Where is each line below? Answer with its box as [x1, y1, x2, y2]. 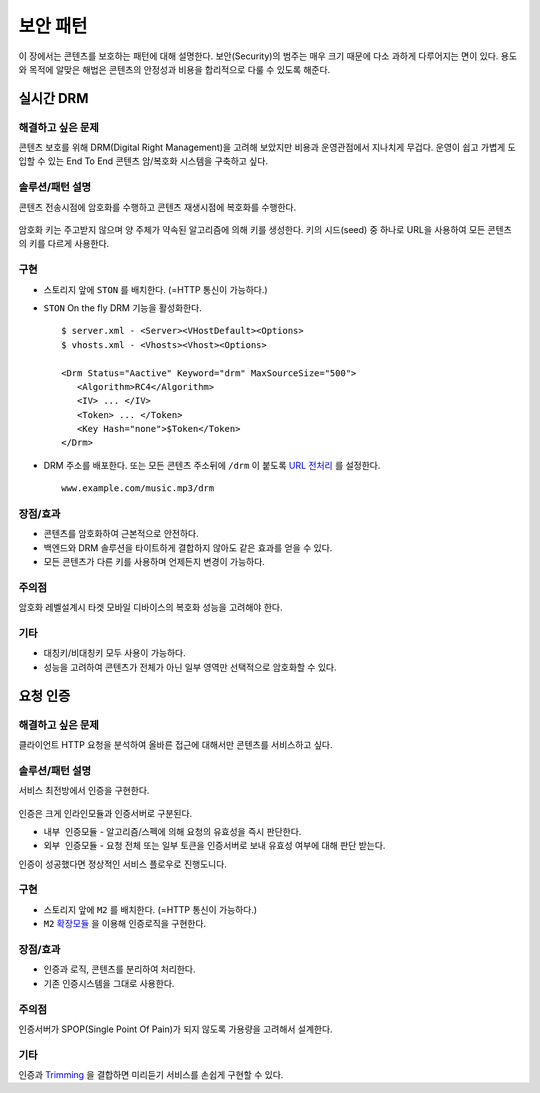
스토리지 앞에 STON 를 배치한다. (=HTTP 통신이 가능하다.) [43, 283, 269, 295]
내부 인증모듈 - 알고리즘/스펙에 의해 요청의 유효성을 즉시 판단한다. [43, 825, 302, 837]
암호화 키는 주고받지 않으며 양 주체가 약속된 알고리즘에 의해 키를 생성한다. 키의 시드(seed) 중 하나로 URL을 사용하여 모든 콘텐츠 [18, 224, 512, 236]
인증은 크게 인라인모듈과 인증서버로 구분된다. [18, 807, 193, 819]
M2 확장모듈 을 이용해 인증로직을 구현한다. [43, 918, 207, 930]
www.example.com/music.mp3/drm [61, 483, 215, 494]
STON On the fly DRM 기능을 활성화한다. [43, 301, 202, 314]
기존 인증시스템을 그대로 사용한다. [43, 977, 175, 989]
